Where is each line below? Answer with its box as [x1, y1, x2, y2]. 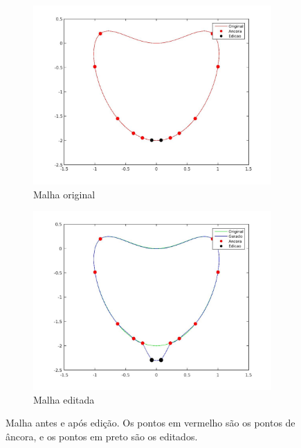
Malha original [33, 187, 95, 201]
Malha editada [33, 392, 95, 406]
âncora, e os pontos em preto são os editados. [6, 429, 198, 443]
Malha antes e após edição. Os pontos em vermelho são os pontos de [6, 415, 295, 430]
